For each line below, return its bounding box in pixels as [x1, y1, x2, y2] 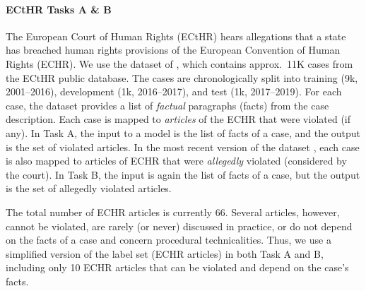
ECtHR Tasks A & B [6, 1, 112, 16]
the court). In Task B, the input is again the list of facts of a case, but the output [6, 167, 360, 182]
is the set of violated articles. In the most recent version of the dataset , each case [6, 139, 360, 154]
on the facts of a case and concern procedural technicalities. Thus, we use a [6, 232, 331, 247]
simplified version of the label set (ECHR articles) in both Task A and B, [6, 246, 324, 261]
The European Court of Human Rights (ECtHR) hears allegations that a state [6, 28, 346, 43]
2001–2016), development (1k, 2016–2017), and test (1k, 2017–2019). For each [6, 84, 342, 99]
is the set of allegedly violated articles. [6, 181, 172, 196]
